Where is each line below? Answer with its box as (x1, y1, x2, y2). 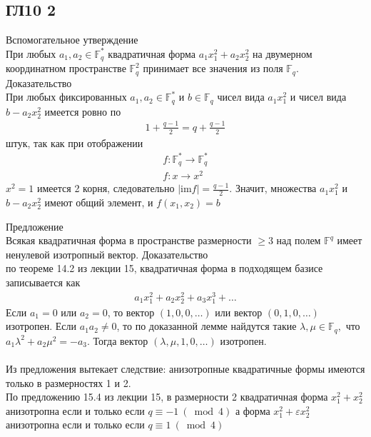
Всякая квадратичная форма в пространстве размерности (6, 233, 252, 248)
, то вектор (107, 304, 155, 319)
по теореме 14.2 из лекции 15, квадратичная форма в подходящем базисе (6, 261, 323, 276)
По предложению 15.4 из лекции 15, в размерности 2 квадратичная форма (6, 389, 328, 404)
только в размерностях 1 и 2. (6, 375, 131, 390)
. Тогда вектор (86, 333, 148, 348)
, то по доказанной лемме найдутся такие (116, 318, 297, 333)
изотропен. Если (6, 318, 77, 333)
